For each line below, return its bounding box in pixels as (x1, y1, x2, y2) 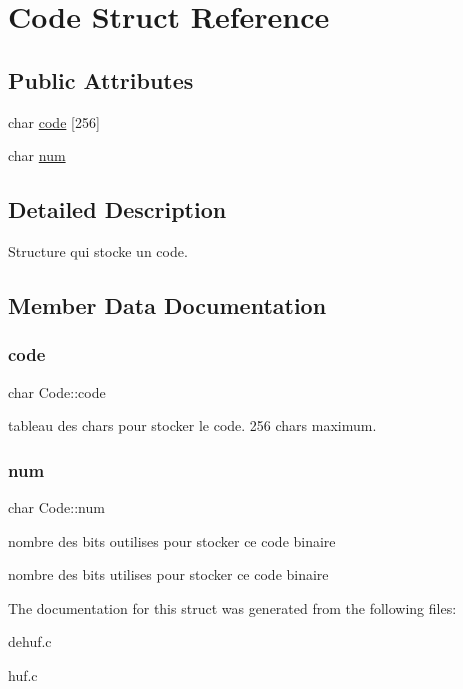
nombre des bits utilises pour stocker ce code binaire (8, 564, 329, 585)
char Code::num (8, 496, 105, 517)
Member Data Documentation (8, 289, 327, 320)
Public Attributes (8, 64, 194, 95)
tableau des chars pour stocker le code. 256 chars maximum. (8, 415, 377, 436)
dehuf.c (8, 631, 52, 652)
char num (8, 145, 66, 166)
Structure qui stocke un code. (8, 240, 188, 261)
